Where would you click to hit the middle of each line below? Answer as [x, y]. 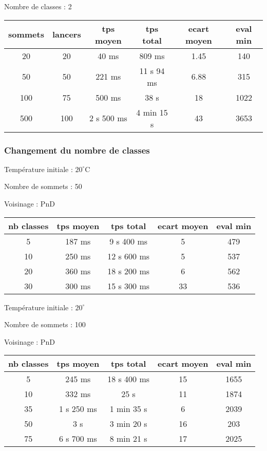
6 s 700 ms [78, 439]
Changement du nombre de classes [77, 150]
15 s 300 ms [129, 286]
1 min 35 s [128, 409]
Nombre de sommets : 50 [43, 186]
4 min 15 [152, 112]
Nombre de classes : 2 [38, 6]
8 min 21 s [128, 439]
